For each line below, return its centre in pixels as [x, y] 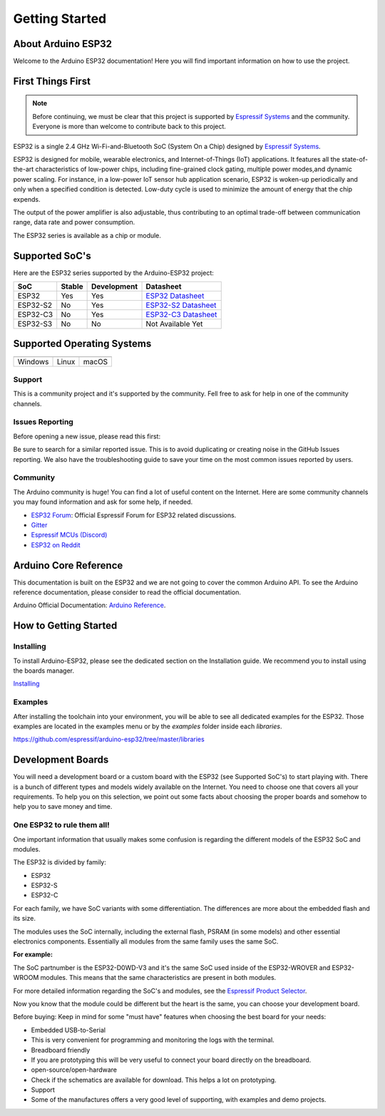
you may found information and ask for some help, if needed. [103, 502]
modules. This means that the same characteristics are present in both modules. [158, 978]
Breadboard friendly [61, 1050]
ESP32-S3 [35, 324]
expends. [27, 199]
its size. [24, 919]
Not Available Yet [174, 324]
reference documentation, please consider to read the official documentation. [127, 592]
